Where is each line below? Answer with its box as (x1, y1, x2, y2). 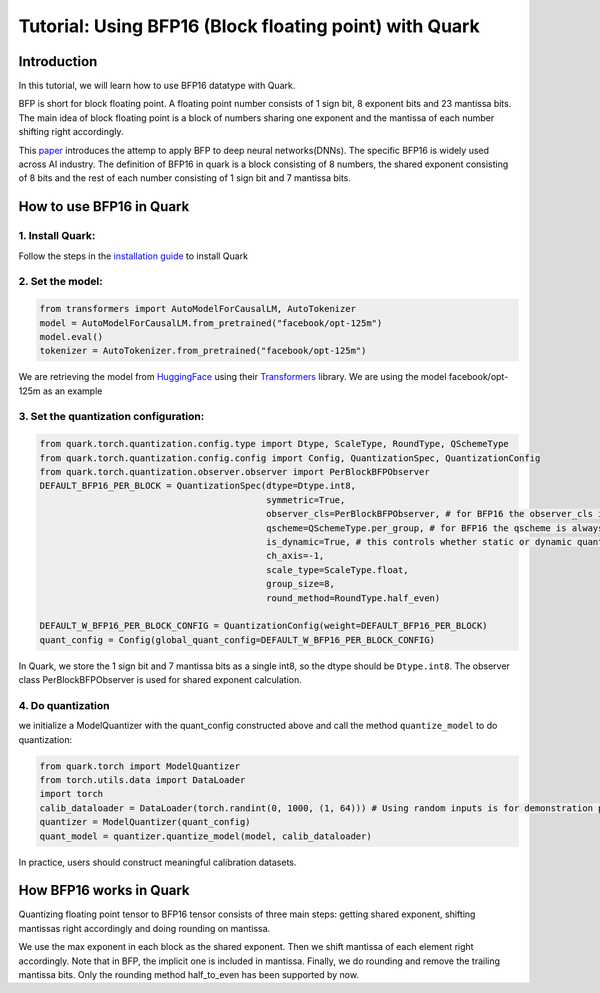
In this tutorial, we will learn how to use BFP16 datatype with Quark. (18, 80, 296, 92)
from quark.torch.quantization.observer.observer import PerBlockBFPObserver (39, 466, 430, 477)
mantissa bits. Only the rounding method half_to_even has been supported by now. (18, 968, 360, 980)
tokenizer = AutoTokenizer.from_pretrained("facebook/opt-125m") (39, 345, 367, 357)
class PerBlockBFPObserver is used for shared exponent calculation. (18, 674, 302, 686)
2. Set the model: (18, 275, 104, 289)
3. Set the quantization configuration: (18, 410, 205, 424)
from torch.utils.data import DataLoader (39, 774, 246, 785)
